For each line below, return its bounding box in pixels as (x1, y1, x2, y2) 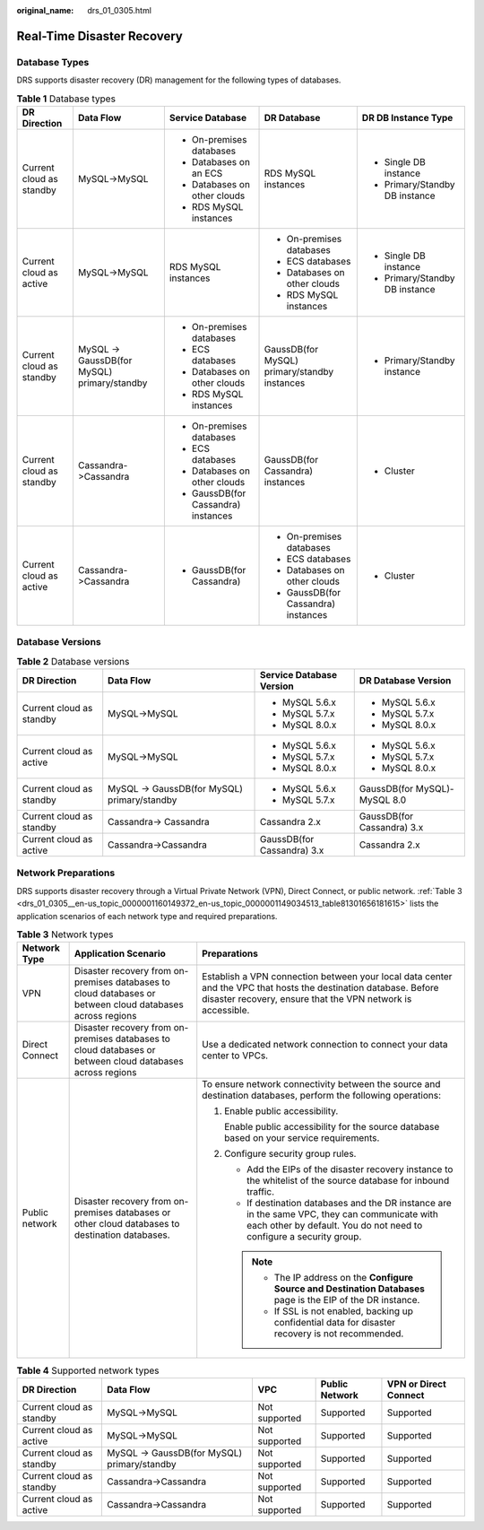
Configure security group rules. (224, 1148, 357, 1161)
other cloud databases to (73, 1218, 180, 1230)
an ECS (191, 167, 223, 179)
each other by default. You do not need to (246, 1220, 423, 1232)
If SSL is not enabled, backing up (273, 1305, 414, 1317)
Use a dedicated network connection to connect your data (202, 1039, 448, 1051)
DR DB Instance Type (361, 111, 454, 124)
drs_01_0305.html (87, 5, 152, 15)
